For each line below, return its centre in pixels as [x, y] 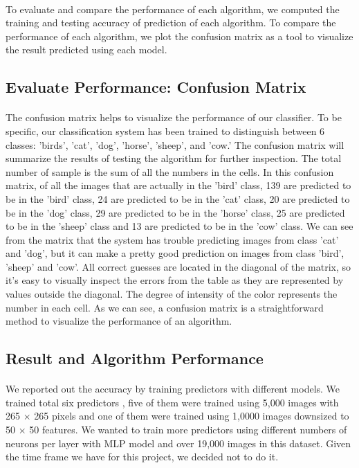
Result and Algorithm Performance [135, 358]
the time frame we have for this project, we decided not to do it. [142, 457]
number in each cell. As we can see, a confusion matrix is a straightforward [165, 307]
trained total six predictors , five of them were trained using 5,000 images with [172, 402]
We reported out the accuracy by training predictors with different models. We [173, 389]
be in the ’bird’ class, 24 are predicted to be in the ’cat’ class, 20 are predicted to [178, 198]
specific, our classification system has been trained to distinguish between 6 [165, 130]
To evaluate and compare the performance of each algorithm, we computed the [173, 9]
